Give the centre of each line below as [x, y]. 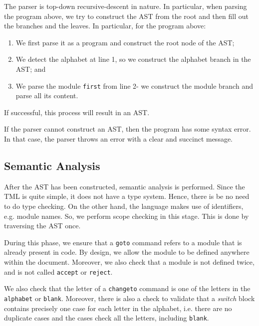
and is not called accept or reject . [58, 271]
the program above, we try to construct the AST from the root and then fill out [126, 16]
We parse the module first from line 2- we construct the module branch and [134, 85]
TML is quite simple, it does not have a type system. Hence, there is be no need [127, 196]
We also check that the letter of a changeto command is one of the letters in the [127, 288]
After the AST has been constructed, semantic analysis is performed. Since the [125, 186]
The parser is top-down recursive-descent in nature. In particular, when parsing [126, 6]
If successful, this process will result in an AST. [77, 112]
